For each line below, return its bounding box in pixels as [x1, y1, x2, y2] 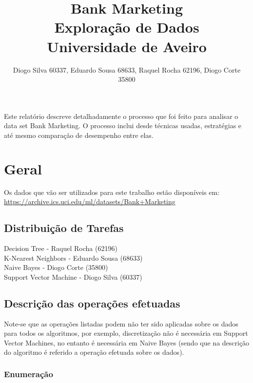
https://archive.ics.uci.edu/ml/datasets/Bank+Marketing [4, 196, 175, 207]
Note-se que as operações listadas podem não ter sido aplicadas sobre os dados [4, 318, 238, 328]
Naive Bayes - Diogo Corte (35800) [4, 262, 108, 272]
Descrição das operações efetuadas [4, 295, 180, 310]
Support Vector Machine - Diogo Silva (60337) [4, 271, 142, 282]
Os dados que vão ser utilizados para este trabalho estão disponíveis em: [4, 187, 220, 197]
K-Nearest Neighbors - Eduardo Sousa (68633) [4, 252, 143, 263]
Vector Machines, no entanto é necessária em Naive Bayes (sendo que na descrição [4, 337, 250, 347]
